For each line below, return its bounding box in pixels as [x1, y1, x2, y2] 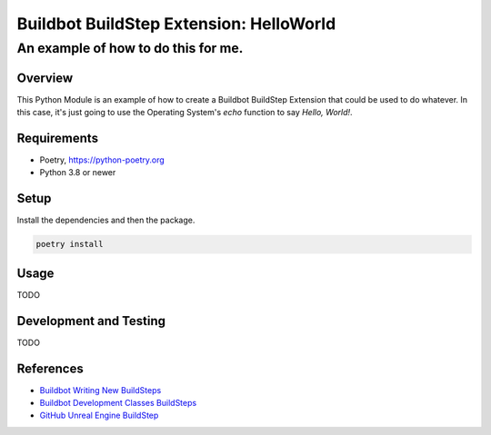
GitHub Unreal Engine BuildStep [39, 410, 159, 421]
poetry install [35, 239, 104, 250]
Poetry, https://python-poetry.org [39, 154, 165, 165]
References [16, 361, 84, 376]
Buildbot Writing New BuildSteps [39, 384, 162, 395]
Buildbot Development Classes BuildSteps [39, 398, 197, 408]
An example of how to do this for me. [16, 40, 244, 56]
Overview [16, 70, 74, 85]
